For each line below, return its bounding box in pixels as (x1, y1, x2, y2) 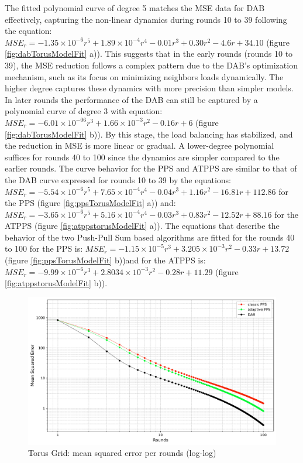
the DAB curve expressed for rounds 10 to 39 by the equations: (5, 173, 232, 186)
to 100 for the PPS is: (5, 242, 83, 255)
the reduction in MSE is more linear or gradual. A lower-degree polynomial (5, 139, 274, 152)
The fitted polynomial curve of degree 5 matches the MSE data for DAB (5, 2, 265, 13)
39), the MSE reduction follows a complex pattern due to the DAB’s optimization (5, 59, 298, 71)
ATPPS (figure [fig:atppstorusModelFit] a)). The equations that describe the (5, 220, 280, 232)
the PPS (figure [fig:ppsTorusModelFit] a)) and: (5, 197, 176, 209)
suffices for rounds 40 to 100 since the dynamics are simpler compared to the (5, 150, 280, 163)
